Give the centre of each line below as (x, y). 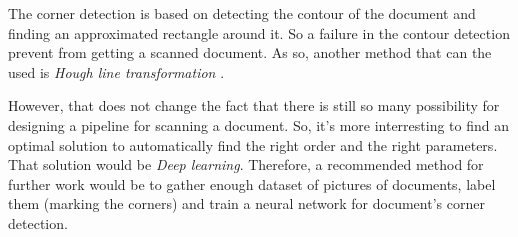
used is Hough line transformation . (116, 71)
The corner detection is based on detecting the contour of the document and (242, 13)
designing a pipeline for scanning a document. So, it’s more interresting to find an (259, 124)
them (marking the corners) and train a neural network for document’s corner (246, 203)
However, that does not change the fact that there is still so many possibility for (254, 105)
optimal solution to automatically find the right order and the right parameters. (253, 144)
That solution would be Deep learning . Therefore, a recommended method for (246, 164)
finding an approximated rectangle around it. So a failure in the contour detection (259, 32)
